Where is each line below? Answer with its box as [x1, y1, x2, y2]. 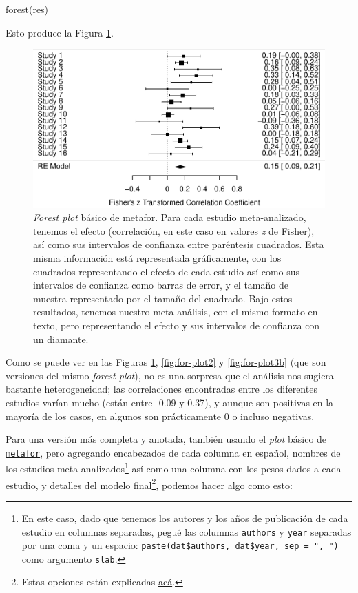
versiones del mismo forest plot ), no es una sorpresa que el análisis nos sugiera [6, 368, 334, 382]
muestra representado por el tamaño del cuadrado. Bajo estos [33, 291, 293, 305]
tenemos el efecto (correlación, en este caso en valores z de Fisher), [33, 223, 315, 238]
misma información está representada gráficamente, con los [33, 251, 282, 265]
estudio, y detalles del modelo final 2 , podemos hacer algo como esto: [6, 475, 293, 492]
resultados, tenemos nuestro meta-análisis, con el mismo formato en [33, 304, 318, 319]
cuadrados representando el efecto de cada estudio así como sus [33, 264, 300, 278]
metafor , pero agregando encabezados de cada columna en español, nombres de [6, 445, 341, 459]
